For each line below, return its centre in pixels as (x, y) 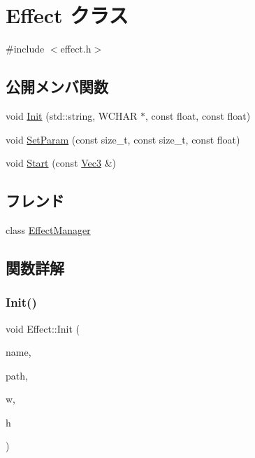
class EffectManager (48, 229)
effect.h (76, 49)
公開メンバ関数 (57, 86)
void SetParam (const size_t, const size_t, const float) (123, 139)
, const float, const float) (198, 115)
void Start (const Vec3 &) (61, 163)
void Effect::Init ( (43, 328)
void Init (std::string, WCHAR (72, 115)
